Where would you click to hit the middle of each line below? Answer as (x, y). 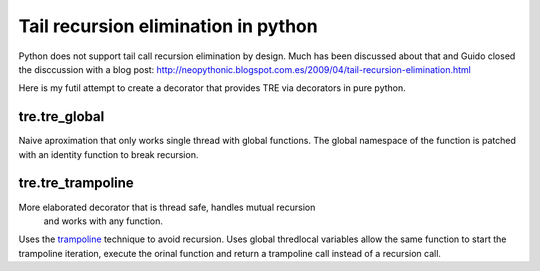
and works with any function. (103, 221)
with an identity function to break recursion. (108, 154)
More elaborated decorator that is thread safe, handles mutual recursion (167, 207)
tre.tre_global (61, 116)
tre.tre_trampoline (76, 183)
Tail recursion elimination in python (168, 26)
